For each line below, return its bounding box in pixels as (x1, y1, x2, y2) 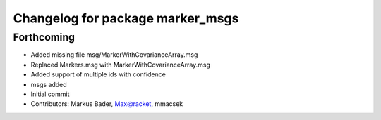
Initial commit (30, 90, 70, 98)
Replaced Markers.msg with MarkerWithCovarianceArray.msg (30, 60, 211, 69)
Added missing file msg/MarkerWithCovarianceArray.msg (30, 51, 198, 59)
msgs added (30, 80, 67, 88)
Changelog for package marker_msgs (13, 11, 239, 26)
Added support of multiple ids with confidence (30, 70, 166, 79)
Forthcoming (13, 31, 75, 44)
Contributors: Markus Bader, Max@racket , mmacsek (30, 100, 183, 108)
